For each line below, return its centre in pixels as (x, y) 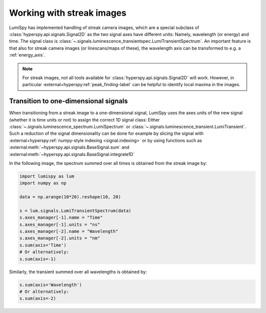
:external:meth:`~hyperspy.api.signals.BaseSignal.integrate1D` (72, 154)
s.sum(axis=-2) (38, 298)
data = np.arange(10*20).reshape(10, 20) (70, 197)
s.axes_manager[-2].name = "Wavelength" (69, 232)
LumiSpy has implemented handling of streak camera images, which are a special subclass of (104, 28)
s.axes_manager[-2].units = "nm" (60, 238)
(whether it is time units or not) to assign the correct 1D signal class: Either (84, 120)
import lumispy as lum (47, 176)
